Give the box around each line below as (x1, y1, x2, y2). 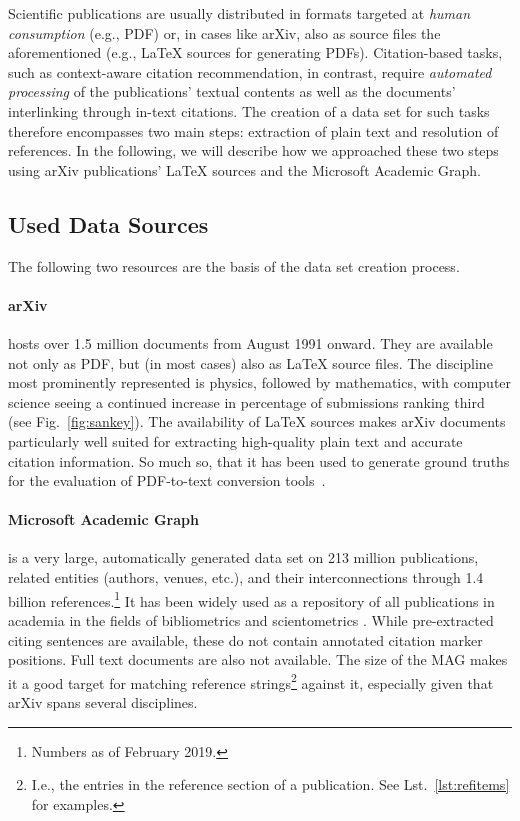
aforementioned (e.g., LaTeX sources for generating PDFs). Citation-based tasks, (8, 42, 503, 63)
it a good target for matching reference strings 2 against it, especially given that (8, 669, 494, 693)
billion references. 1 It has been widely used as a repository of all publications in (8, 587, 495, 611)
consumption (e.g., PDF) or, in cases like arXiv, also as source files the (8, 22, 441, 43)
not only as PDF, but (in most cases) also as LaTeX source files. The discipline (8, 352, 493, 373)
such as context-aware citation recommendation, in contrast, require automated (8, 61, 492, 82)
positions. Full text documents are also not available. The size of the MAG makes (8, 649, 508, 670)
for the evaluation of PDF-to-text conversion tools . (8, 470, 326, 491)
